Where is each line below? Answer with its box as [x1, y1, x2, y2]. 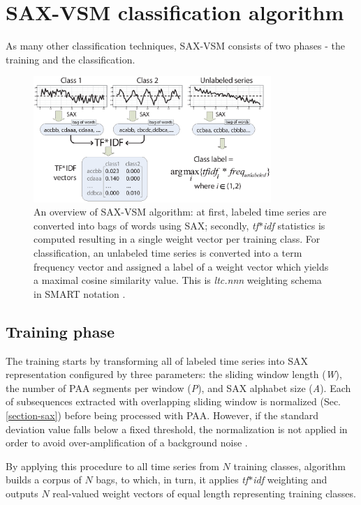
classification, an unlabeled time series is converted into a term [34, 246, 302, 260]
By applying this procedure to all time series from [6, 458, 219, 473]
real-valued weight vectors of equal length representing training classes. [52, 485, 356, 500]
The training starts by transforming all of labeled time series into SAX [6, 353, 309, 368]
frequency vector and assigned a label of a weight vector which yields [34, 259, 329, 273]
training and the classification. [6, 52, 135, 66]
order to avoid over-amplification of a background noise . [6, 435, 248, 450]
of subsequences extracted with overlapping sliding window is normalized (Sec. [6, 394, 341, 409]
